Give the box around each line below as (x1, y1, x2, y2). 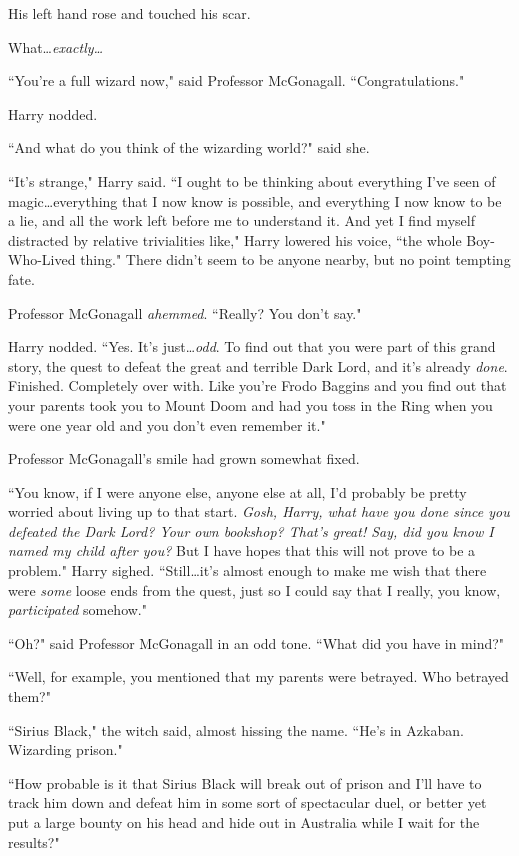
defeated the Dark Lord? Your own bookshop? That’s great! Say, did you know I (8, 520, 494, 541)
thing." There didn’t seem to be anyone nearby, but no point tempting (80, 249, 511, 270)
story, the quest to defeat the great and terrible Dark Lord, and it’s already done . (8, 355, 508, 376)
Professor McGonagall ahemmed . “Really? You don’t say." (8, 302, 362, 323)
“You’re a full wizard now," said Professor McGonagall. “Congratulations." (8, 70, 465, 91)
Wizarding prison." (8, 739, 123, 760)
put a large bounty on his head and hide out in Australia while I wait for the (8, 812, 480, 832)
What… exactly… (8, 36, 104, 57)
